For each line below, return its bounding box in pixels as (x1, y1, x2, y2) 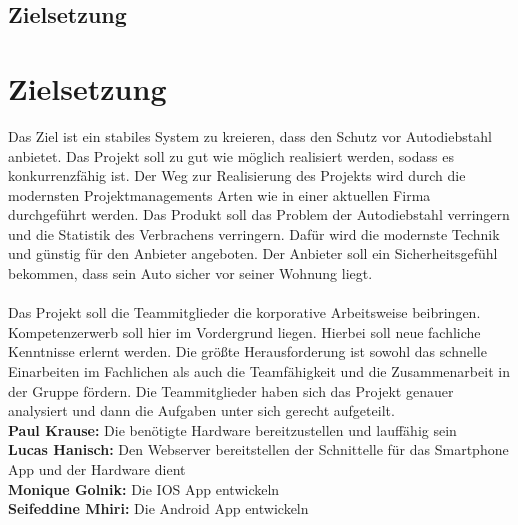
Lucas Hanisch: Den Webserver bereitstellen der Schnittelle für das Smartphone (8, 439, 509, 460)
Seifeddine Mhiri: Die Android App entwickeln (8, 498, 309, 519)
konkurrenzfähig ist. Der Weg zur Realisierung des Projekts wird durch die (8, 165, 466, 186)
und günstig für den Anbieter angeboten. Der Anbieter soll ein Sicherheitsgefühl (8, 243, 498, 264)
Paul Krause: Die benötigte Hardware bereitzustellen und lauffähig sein (8, 419, 457, 440)
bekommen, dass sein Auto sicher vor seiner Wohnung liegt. (8, 263, 373, 284)
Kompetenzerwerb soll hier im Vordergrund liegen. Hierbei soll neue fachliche (8, 321, 481, 342)
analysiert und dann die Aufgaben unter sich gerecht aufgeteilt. (8, 400, 395, 421)
